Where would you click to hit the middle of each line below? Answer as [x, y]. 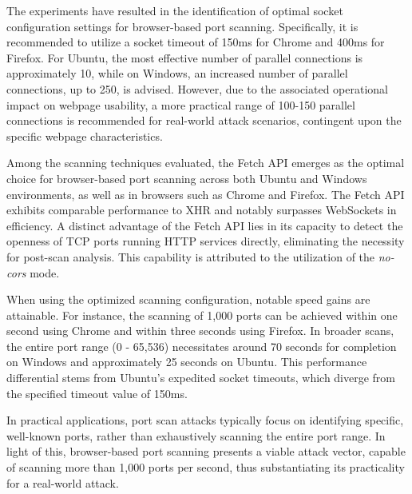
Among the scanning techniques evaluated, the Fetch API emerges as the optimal [206, 163]
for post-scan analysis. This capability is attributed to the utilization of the [191, 256]
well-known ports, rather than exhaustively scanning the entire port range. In [196, 435]
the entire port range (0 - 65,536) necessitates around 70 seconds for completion [202, 346]
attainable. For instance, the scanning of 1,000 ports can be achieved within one [202, 315]
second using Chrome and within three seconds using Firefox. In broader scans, [200, 331]
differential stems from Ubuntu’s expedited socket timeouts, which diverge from [201, 378]
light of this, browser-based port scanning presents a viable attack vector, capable [206, 451]
